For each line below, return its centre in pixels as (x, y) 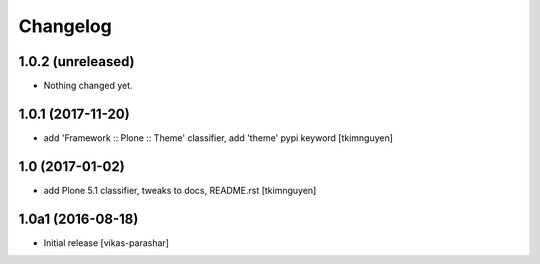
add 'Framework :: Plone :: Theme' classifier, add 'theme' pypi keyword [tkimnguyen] (218, 137)
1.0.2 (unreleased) (76, 61)
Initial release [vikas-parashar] (106, 242)
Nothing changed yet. (88, 86)
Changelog (65, 26)
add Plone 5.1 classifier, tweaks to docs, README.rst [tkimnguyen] (180, 190)
